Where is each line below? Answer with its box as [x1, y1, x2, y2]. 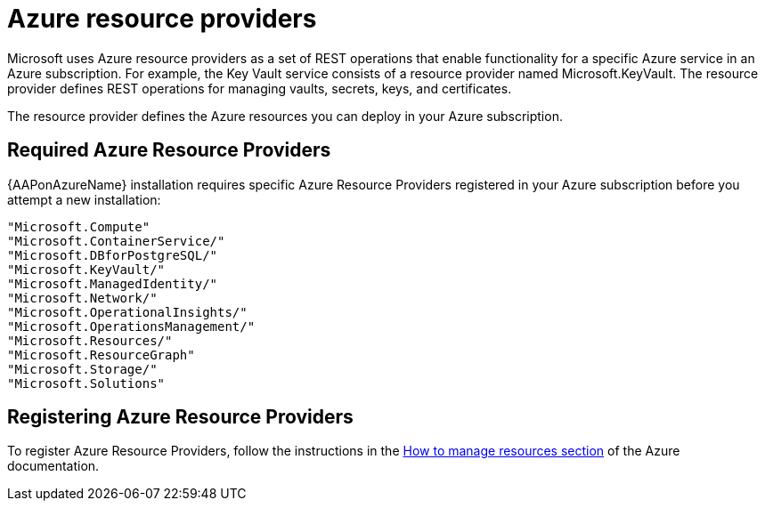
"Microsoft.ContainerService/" [7, 233, 225, 248]
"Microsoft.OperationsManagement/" [7, 319, 256, 334]
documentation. [7, 458, 100, 474]
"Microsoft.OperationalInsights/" [7, 304, 248, 319]
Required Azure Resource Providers [7, 139, 331, 162]
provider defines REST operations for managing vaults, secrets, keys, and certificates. [7, 80, 512, 96]
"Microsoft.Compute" [7, 219, 151, 234]
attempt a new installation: [7, 191, 161, 207]
